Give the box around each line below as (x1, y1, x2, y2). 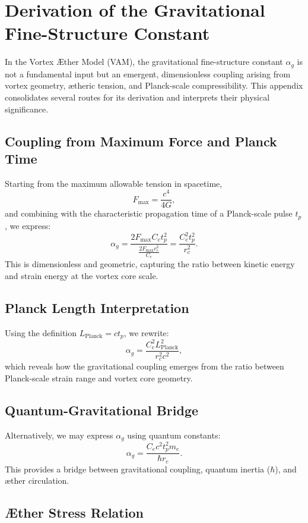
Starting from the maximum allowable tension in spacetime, (5, 177, 223, 189)
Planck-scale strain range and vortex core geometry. (5, 371, 193, 384)
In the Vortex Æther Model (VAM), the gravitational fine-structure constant (5, 55, 283, 68)
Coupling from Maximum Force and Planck (5, 131, 277, 150)
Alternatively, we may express (5, 428, 113, 441)
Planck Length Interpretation (5, 299, 189, 317)
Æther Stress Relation (5, 503, 144, 522)
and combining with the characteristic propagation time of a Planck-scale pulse (5, 207, 293, 220)
